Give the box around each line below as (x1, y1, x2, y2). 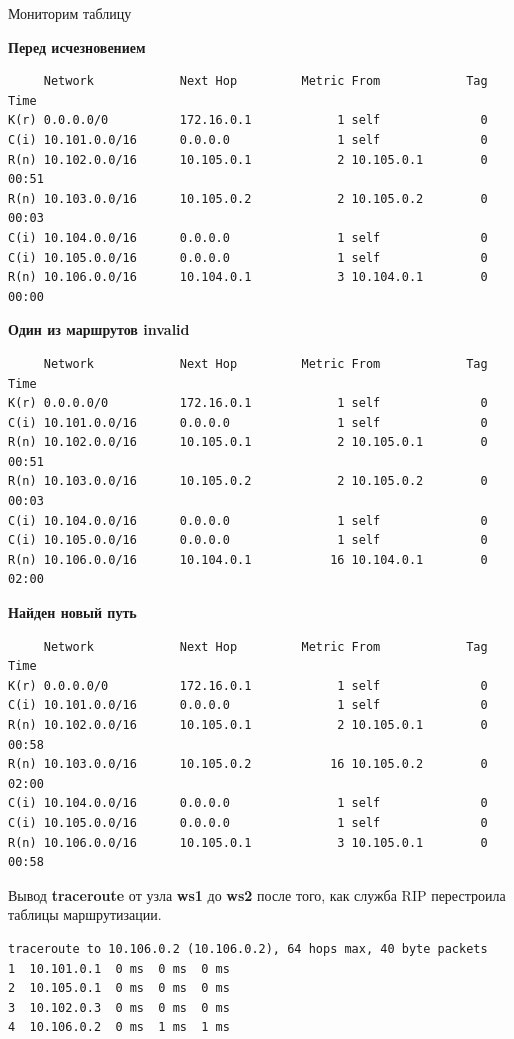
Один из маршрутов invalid (8, 319, 190, 340)
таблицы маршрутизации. (8, 904, 162, 925)
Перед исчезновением (8, 36, 146, 57)
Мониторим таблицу (8, 3, 132, 23)
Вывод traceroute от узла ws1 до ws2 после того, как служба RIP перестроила (8, 884, 506, 905)
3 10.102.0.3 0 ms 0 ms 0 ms (8, 1000, 230, 1015)
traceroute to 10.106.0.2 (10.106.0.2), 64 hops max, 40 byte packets (8, 941, 488, 956)
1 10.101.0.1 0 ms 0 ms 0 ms (8, 961, 230, 976)
